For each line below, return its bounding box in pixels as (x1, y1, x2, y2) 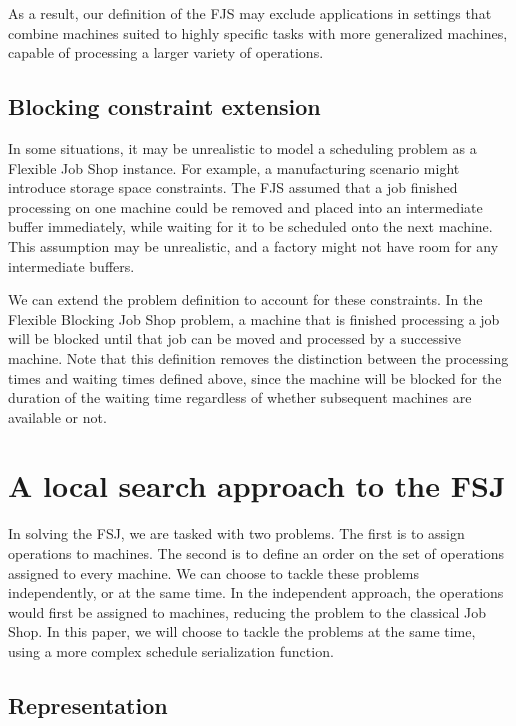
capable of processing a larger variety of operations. (8, 42, 324, 63)
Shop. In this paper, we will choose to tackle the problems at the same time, (8, 621, 476, 642)
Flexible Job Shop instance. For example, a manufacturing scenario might (8, 157, 460, 178)
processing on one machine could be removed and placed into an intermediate (8, 196, 483, 217)
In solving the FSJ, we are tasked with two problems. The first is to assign (8, 523, 465, 544)
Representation (8, 689, 168, 720)
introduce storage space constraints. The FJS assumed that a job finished (8, 177, 458, 198)
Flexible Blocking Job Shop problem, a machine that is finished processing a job (8, 308, 500, 329)
